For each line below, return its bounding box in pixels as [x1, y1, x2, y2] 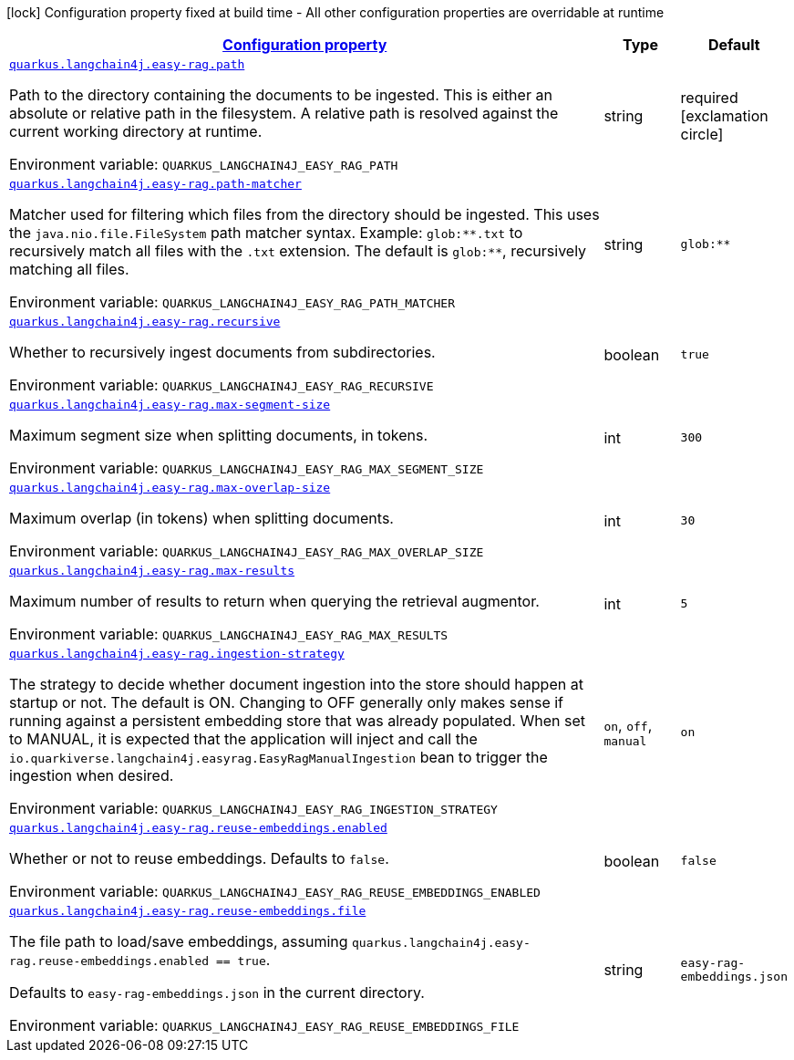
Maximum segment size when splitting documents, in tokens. [9, 426, 428, 444]
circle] [680, 124, 724, 143]
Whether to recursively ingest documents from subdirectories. [9, 343, 436, 361]
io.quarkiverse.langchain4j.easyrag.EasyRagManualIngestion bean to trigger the [9, 748, 548, 766]
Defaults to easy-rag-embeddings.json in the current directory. [9, 983, 425, 1002]
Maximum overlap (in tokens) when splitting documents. [9, 509, 394, 527]
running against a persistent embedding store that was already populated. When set [9, 712, 585, 730]
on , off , [603, 716, 653, 734]
